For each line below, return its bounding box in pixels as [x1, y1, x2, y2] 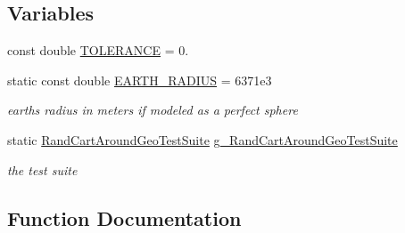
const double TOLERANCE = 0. [7, 41, 189, 60]
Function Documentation [7, 204, 242, 231]
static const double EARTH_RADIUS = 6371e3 [7, 70, 272, 89]
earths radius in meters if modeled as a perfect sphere [7, 100, 298, 119]
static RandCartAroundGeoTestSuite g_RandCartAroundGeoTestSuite [7, 130, 398, 149]
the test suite [7, 160, 78, 179]
